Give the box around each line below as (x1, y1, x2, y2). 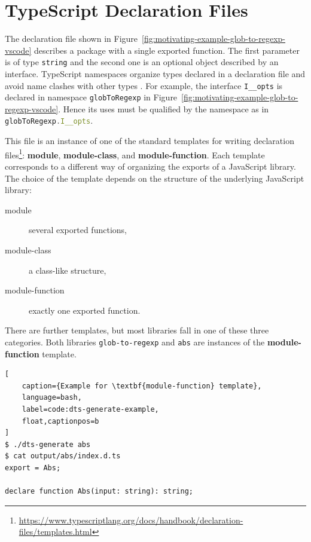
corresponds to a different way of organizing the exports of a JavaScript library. (5, 160, 296, 172)
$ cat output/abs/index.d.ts (5, 452, 121, 461)
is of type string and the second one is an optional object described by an (5, 56, 279, 68)
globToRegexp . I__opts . (5, 114, 93, 127)
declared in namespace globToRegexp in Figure (5, 91, 178, 103)
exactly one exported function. (29, 304, 141, 316)
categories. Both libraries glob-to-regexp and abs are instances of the (5, 335, 265, 348)
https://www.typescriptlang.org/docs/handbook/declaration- (19, 513, 243, 526)
